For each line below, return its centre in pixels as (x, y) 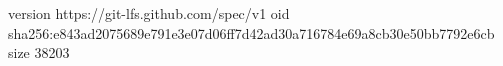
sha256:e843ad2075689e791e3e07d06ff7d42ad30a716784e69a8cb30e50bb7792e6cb (251, 32)
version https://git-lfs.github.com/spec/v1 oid (149, 13)
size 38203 (39, 52)
